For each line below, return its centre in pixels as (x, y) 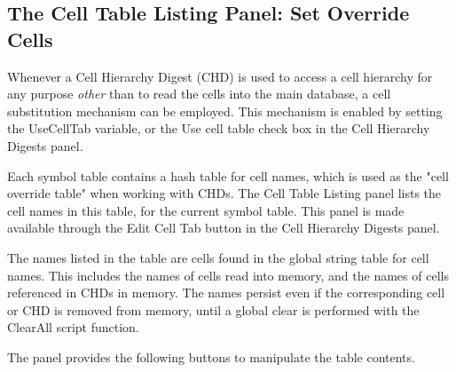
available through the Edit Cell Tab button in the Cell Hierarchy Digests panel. (224, 228)
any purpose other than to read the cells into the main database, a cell (199, 94)
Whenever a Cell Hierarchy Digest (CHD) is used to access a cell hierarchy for (220, 76)
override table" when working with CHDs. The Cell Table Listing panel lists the (224, 193)
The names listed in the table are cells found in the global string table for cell (218, 257)
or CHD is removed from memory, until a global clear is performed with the (213, 309)
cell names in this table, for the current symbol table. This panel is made (206, 210)
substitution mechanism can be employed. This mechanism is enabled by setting (225, 111)
